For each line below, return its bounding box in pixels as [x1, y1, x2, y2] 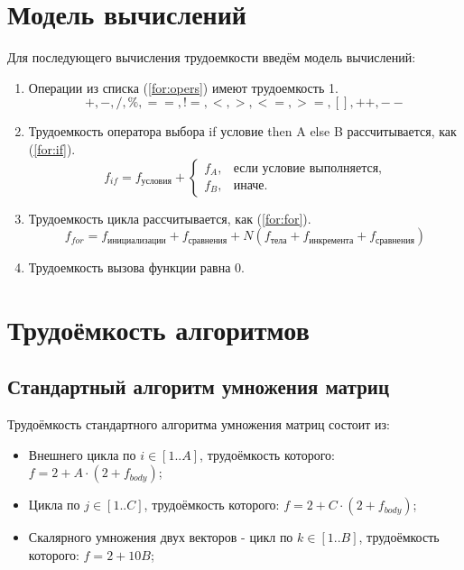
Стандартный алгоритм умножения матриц [7, 372, 390, 400]
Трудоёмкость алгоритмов [7, 310, 310, 347]
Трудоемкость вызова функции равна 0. [28, 258, 245, 277]
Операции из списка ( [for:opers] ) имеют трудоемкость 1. [28, 78, 339, 97]
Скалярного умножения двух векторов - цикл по [28, 528, 293, 547]
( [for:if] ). [28, 139, 76, 158]
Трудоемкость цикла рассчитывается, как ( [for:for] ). [28, 208, 311, 227]
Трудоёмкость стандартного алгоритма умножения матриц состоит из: [7, 415, 391, 434]
